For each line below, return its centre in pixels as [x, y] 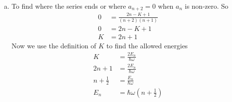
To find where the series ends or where [69, 6]
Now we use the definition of [54, 46]
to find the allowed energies [147, 46]
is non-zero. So [207, 6]
